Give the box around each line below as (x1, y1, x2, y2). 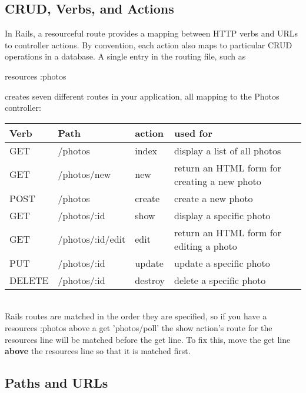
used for (174, 126, 212, 140)
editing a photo (174, 239, 237, 253)
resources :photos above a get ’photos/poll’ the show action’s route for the (5, 321, 272, 333)
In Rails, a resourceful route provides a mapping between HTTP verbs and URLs (5, 27, 298, 39)
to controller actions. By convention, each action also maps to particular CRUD (5, 38, 292, 51)
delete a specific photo (174, 273, 266, 287)
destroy (135, 273, 165, 287)
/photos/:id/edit (58, 232, 126, 246)
